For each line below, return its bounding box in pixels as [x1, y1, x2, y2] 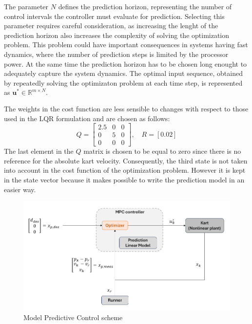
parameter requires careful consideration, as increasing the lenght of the [4, 20, 218, 31]
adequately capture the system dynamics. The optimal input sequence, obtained [4, 68, 243, 78]
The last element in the [4, 146, 74, 156]
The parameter [4, 1, 49, 11]
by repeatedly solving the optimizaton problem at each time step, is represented [4, 77, 243, 88]
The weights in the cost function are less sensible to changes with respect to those [4, 103, 249, 113]
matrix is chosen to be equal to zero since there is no [83, 146, 241, 156]
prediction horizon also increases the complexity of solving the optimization [4, 30, 230, 40]
